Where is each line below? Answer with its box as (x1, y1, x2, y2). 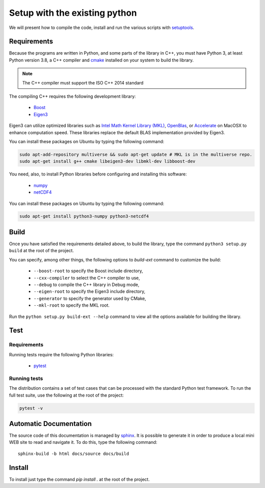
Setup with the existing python (9, 7, 137, 18)
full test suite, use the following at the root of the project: (9, 392, 124, 398)
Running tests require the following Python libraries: (9, 351, 114, 357)
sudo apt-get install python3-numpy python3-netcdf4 (19, 214, 149, 219)
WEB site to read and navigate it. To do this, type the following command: (9, 439, 158, 445)
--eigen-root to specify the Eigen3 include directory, (33, 288, 146, 294)
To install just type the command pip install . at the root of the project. (9, 476, 150, 482)
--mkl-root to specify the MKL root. (33, 302, 110, 308)
